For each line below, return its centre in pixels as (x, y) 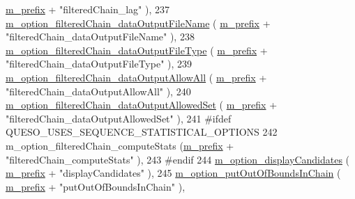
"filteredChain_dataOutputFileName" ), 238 (100, 37)
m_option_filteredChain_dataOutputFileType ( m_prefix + (137, 50)
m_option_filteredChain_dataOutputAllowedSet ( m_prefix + (142, 105)
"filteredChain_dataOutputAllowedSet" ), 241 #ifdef (119, 118)
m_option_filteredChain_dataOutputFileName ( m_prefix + (138, 23)
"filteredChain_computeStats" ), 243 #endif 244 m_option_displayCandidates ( (178, 159)
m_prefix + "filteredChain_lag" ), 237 (88, 9)
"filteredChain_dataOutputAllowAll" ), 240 (98, 91)
